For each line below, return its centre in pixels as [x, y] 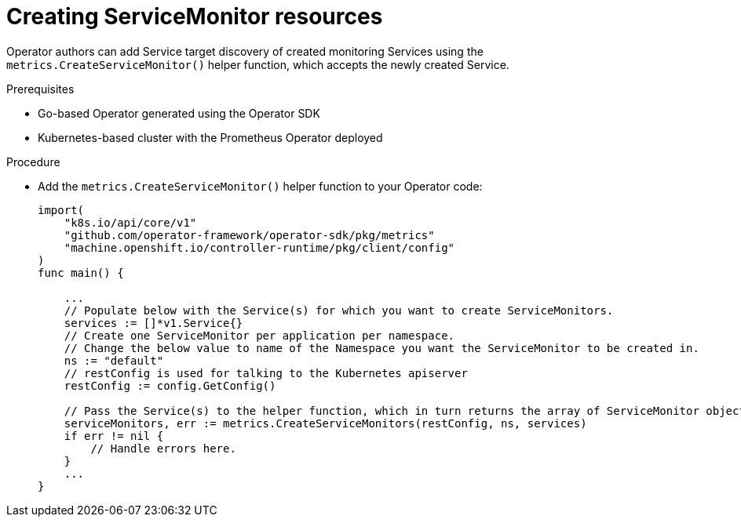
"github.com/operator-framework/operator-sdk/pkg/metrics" [249, 235]
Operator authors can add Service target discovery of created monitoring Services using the [245, 51]
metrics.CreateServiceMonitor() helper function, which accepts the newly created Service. [258, 64]
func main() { [81, 272]
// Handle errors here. [163, 448]
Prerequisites [40, 89]
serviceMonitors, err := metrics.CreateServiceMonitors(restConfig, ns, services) [325, 423]
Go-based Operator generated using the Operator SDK [179, 113]
